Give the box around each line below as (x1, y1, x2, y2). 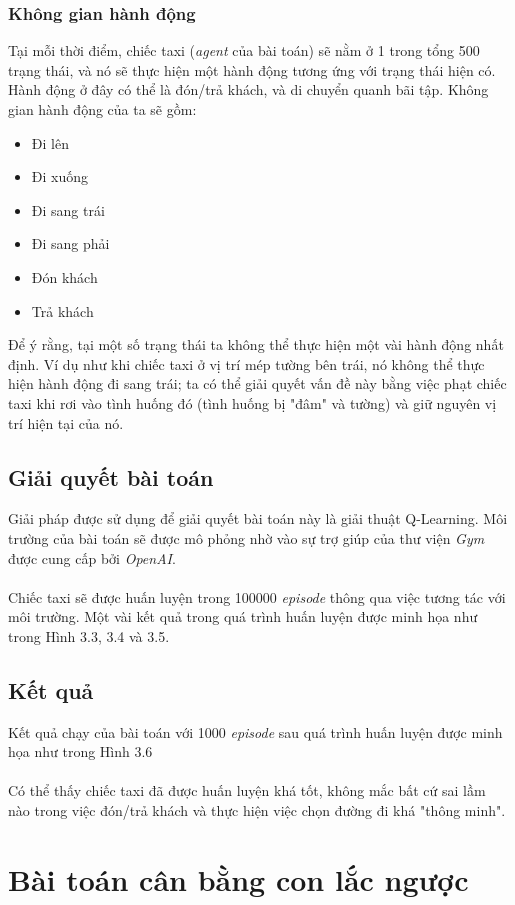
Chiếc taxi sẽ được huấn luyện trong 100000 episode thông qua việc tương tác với (8, 586, 506, 607)
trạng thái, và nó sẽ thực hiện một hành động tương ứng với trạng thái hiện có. (8, 59, 496, 80)
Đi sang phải (31, 233, 110, 254)
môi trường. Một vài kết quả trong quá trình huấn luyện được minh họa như (8, 606, 478, 627)
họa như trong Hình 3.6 (8, 741, 153, 762)
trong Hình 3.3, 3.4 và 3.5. (8, 625, 170, 646)
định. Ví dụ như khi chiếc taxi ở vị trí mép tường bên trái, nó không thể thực (8, 353, 485, 374)
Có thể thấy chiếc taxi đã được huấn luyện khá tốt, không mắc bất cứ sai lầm (8, 780, 486, 801)
